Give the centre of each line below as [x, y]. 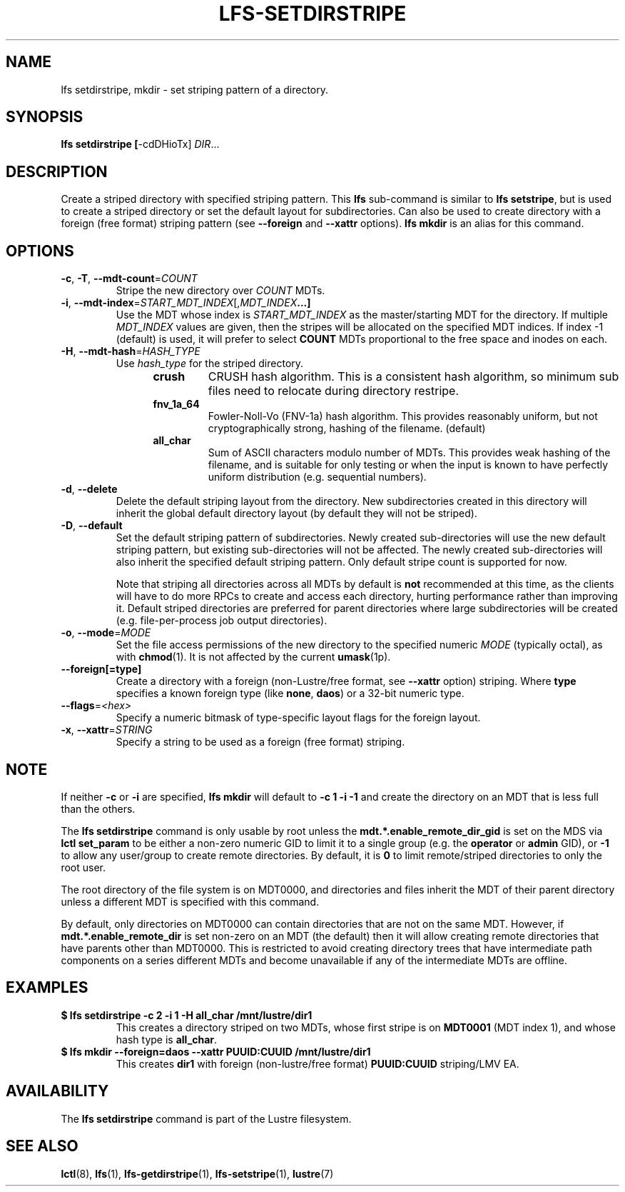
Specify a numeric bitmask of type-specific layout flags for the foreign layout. [298, 718]
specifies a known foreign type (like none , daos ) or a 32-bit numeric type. [290, 693]
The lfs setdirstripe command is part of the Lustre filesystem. [206, 1118]
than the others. [98, 808]
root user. [83, 867]
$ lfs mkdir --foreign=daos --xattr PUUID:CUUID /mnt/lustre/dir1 [216, 1051]
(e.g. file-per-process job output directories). [222, 621]
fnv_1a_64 [176, 404]
